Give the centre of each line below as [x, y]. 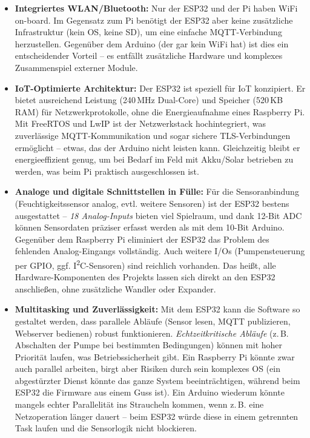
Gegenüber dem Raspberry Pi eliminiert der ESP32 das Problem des [142, 239]
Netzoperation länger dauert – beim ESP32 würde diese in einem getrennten [157, 416]
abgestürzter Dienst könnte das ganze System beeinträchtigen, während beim [157, 380]
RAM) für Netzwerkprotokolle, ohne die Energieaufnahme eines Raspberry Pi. [160, 111]
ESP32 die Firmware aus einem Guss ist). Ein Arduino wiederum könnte [150, 392]
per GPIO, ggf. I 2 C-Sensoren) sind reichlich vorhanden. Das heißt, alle [145, 264]
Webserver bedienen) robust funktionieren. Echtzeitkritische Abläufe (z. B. [152, 333]
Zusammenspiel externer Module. [76, 67]
